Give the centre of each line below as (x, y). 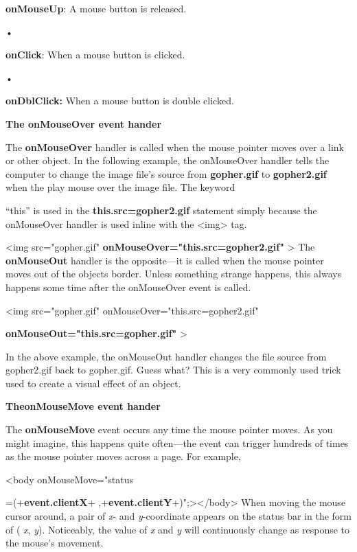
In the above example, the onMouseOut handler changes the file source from (166, 356)
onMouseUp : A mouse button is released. (96, 8)
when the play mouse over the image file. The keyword (120, 187)
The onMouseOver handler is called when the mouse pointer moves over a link (175, 147)
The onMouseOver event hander (84, 123)
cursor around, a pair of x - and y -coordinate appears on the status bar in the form (178, 516)
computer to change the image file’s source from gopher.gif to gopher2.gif (166, 173)
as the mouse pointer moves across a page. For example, (123, 456)
